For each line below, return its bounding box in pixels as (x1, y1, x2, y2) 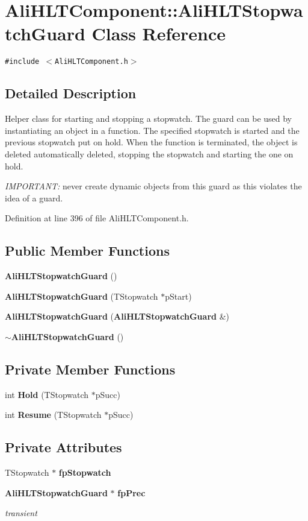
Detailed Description (5, 84, 137, 103)
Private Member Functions (5, 359, 176, 378)
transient (5, 507, 37, 519)
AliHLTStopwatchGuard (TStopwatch (5, 289, 158, 302)
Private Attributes (5, 438, 122, 456)
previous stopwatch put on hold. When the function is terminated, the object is (5, 136, 298, 148)
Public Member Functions (5, 241, 170, 260)
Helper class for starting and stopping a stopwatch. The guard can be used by (5, 112, 292, 125)
